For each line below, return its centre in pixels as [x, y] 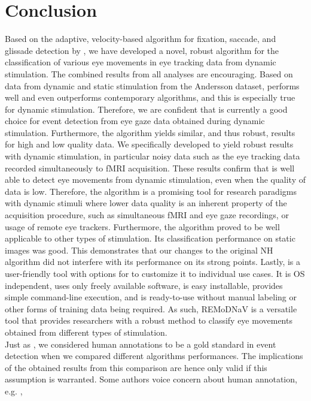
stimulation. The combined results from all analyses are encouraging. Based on [149, 73]
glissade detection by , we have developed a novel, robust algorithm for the [142, 50]
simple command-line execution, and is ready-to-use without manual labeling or [151, 297]
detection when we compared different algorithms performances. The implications [154, 356]
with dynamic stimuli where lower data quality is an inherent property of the [146, 203]
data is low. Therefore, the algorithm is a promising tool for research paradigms [151, 191]
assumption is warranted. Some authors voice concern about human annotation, [151, 379]
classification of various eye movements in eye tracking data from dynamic [141, 62]
